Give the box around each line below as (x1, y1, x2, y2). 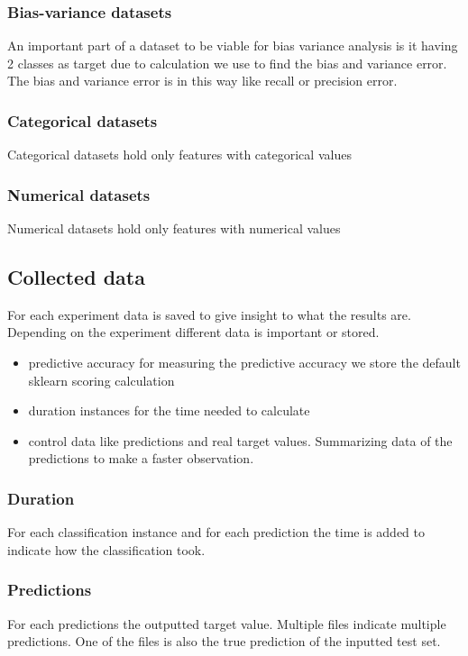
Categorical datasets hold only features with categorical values (7, 145, 352, 164)
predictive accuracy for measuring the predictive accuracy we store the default (28, 353, 461, 372)
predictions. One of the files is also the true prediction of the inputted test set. (7, 632, 441, 651)
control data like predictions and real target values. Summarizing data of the (28, 431, 453, 450)
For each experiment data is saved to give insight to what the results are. (7, 305, 411, 323)
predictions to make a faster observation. (28, 449, 254, 468)
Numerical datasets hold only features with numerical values (7, 219, 341, 238)
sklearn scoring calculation (28, 370, 175, 389)
